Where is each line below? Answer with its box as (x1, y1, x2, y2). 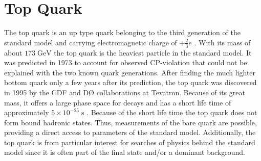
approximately (4, 107, 49, 118)
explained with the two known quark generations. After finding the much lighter (4, 67, 256, 77)
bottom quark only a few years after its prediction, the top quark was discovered (4, 77, 257, 88)
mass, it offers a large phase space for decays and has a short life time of (4, 97, 231, 108)
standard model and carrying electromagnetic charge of (4, 37, 177, 47)
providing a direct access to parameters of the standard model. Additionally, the (4, 127, 256, 138)
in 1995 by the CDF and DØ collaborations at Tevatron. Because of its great (4, 87, 245, 97)
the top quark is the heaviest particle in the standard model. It (54, 47, 252, 58)
